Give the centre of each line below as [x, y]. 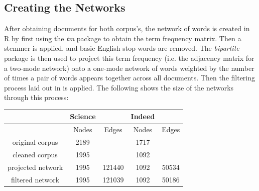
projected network [35, 167]
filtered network [35, 179]
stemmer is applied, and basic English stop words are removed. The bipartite [122, 48]
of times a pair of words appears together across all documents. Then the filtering [130, 78]
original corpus [35, 142]
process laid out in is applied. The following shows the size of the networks [119, 87]
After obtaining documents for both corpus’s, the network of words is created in [127, 28]
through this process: [36, 97]
